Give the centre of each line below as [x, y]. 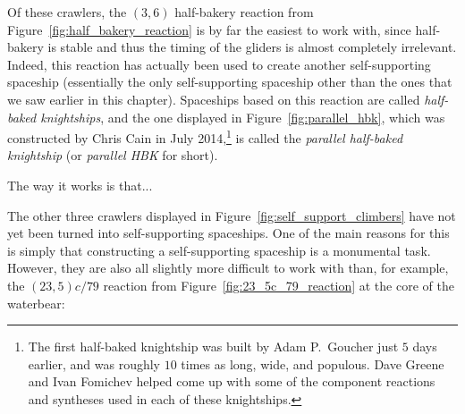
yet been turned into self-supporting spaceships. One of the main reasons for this [228, 233]
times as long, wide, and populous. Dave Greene [313, 363]
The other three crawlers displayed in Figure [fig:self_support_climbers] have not [232, 215]
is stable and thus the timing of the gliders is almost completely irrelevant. [252, 47]
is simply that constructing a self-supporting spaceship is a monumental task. [219, 250]
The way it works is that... [80, 185]
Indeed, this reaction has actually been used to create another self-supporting [219, 64]
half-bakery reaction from [244, 12]
